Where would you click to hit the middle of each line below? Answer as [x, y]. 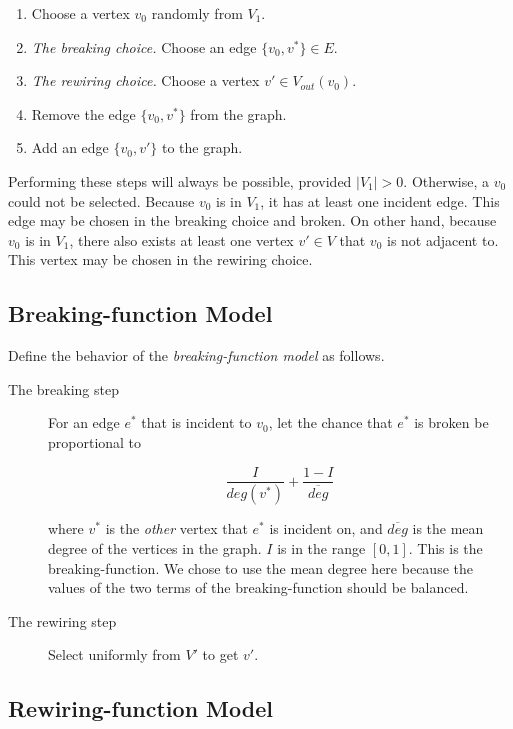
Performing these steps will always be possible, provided [180, 180]
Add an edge [70, 147]
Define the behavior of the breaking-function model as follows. [196, 355]
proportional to [95, 441]
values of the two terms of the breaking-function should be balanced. [258, 587]
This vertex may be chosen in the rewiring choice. [160, 259]
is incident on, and [326, 528]
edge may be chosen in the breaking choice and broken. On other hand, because [252, 220]
